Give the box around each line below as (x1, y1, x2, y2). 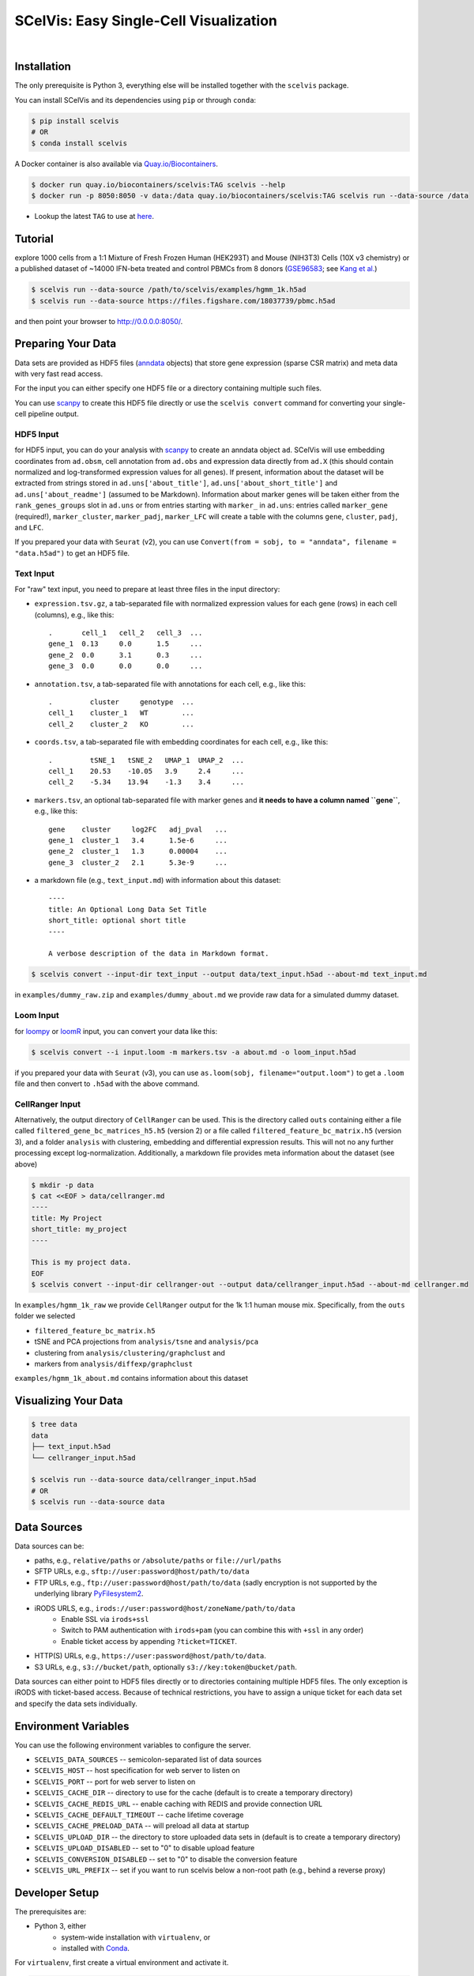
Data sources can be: (14, 1541, 85, 1551)
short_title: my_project (31, 1225, 128, 1234)
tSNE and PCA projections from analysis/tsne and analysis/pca (34, 1337, 259, 1347)
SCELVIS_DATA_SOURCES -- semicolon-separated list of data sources (34, 1755, 262, 1764)
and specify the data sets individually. (14, 1699, 138, 1708)
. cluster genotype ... (48, 698, 195, 707)
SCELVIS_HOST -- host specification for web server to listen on (34, 1766, 240, 1775)
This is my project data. (31, 1258, 132, 1267)
